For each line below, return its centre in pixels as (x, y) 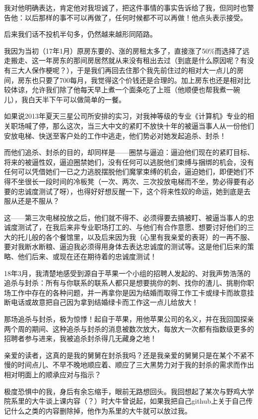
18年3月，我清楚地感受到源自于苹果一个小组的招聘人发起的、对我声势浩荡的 (127, 273)
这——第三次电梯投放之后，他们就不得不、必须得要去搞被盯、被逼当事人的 (126, 217)
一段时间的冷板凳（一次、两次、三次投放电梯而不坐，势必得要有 (143, 181)
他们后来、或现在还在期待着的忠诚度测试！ (87, 256)
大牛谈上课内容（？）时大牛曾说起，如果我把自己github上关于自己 (139, 401)
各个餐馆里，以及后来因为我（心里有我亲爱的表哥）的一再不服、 (150, 237)
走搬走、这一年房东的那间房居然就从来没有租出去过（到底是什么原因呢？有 (126, 60)
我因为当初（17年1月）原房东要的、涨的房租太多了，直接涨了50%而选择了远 (127, 50)
